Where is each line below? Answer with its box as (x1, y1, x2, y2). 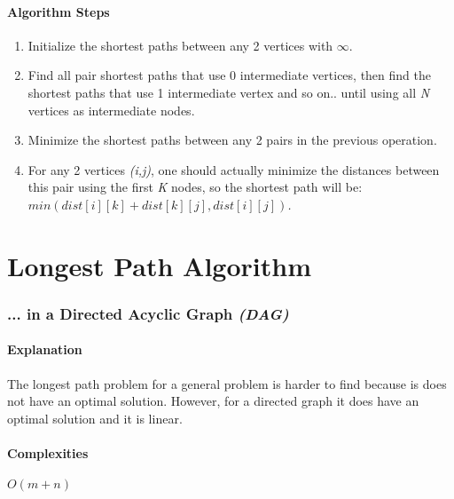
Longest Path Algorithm (7, 247, 311, 283)
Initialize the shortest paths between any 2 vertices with (27, 36, 333, 54)
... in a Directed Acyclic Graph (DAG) (7, 302, 289, 324)
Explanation (7, 340, 82, 359)
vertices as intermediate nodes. (27, 100, 195, 119)
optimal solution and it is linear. (7, 408, 183, 427)
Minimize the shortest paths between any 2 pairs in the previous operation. (27, 131, 437, 149)
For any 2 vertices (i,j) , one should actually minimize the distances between (27, 160, 440, 178)
